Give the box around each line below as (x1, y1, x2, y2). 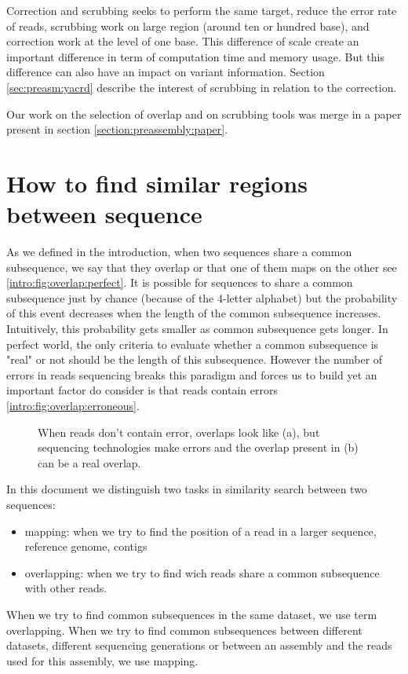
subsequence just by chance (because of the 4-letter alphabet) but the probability (6, 289, 398, 306)
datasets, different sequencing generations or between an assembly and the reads (6, 637, 392, 654)
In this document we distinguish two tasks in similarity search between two (6, 481, 367, 497)
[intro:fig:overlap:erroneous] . (6, 397, 140, 413)
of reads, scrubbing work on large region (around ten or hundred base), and (6, 17, 370, 34)
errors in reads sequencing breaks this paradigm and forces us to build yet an (6, 366, 377, 383)
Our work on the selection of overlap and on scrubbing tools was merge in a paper (6, 105, 402, 122)
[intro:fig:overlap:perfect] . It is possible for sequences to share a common (6, 274, 353, 291)
